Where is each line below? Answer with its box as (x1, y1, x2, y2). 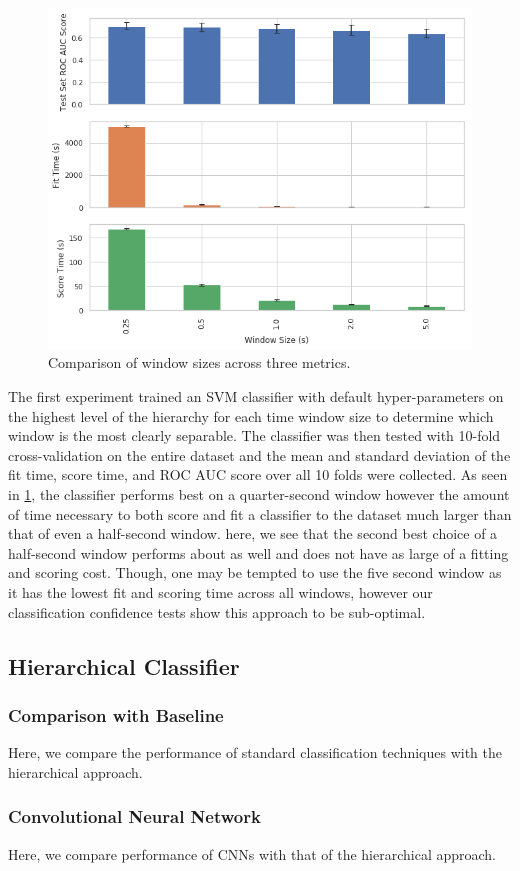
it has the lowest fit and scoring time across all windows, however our (8, 581, 433, 602)
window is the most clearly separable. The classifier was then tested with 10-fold (8, 425, 501, 446)
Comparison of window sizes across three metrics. (48, 352, 351, 373)
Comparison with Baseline (8, 702, 224, 727)
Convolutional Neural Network (8, 804, 261, 829)
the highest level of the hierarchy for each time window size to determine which (8, 405, 494, 426)
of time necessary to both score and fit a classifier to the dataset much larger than (8, 503, 512, 524)
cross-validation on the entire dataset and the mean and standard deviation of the (8, 444, 511, 465)
